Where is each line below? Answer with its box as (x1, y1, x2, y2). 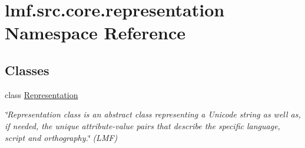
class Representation (5, 88, 78, 100)
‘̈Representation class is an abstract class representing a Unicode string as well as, (5, 108, 301, 120)
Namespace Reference (5, 21, 185, 45)
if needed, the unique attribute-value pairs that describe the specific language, (5, 119, 280, 132)
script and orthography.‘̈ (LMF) (5, 131, 118, 143)
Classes (5, 60, 49, 79)
